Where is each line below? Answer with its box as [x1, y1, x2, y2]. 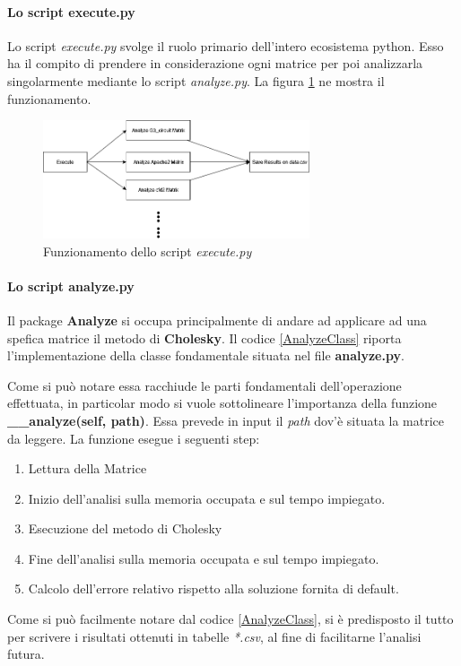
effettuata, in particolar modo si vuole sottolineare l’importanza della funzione [7, 394, 438, 412]
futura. [7, 644, 45, 663]
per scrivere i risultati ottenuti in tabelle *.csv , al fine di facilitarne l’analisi [7, 627, 422, 645]
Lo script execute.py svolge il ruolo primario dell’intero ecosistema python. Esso [7, 36, 444, 55]
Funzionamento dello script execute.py [43, 241, 252, 260]
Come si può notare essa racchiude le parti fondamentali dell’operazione [7, 376, 402, 394]
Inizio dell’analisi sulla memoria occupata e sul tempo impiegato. [28, 489, 386, 507]
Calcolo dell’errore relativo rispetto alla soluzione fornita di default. [28, 579, 399, 598]
